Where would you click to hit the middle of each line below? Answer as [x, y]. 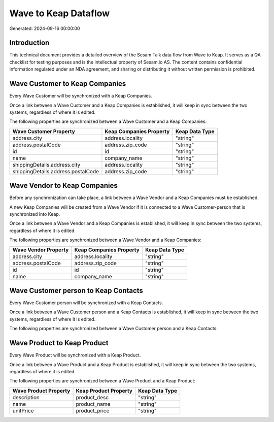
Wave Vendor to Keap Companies [63, 186]
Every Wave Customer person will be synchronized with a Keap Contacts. [86, 303]
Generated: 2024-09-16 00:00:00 [45, 28]
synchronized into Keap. [35, 214]
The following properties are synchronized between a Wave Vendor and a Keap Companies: [105, 240]
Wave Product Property [41, 391]
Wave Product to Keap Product [59, 343]
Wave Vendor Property [41, 250]
